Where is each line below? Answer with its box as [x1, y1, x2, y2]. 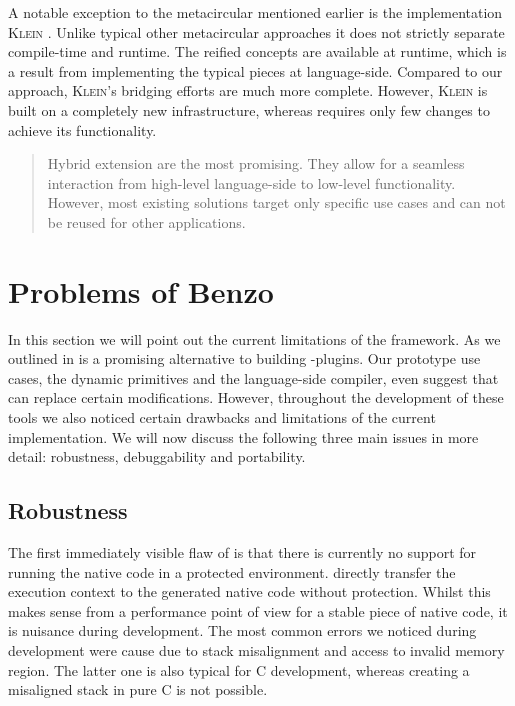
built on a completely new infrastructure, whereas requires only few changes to [8, 99, 490, 120]
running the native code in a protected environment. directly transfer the [8, 561, 456, 582]
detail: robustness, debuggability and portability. [8, 446, 306, 467]
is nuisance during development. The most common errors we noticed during [8, 620, 477, 641]
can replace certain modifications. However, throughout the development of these [8, 387, 504, 408]
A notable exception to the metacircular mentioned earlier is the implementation [8, 2, 503, 22]
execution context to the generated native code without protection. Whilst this [8, 581, 491, 602]
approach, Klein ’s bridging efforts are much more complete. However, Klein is [8, 80, 488, 101]
